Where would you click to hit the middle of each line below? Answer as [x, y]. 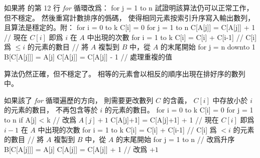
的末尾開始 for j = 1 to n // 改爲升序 [175, 139]
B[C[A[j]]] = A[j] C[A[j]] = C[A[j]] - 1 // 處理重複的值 [88, 56]
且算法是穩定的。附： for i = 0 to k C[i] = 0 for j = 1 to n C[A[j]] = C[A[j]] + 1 [130, 27]
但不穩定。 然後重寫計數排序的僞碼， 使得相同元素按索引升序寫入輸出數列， [129, 17]
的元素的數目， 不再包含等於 [51, 110]
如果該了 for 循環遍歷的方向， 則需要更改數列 [79, 100]
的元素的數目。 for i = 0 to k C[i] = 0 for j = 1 [179, 110]
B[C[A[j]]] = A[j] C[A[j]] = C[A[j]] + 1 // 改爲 [76, 149]
